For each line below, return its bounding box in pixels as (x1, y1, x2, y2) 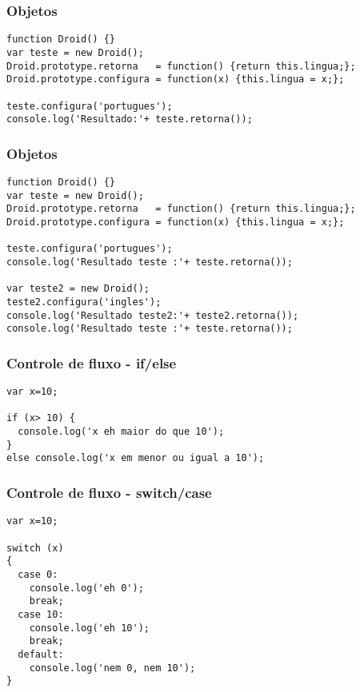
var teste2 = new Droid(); (6, 283, 150, 295)
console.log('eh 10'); (29, 622, 150, 634)
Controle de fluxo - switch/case (6, 482, 212, 502)
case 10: (18, 608, 64, 620)
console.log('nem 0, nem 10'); (29, 662, 196, 674)
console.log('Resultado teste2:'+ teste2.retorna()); (6, 309, 299, 321)
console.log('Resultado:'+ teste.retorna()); (6, 113, 253, 125)
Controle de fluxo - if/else (6, 352, 177, 372)
